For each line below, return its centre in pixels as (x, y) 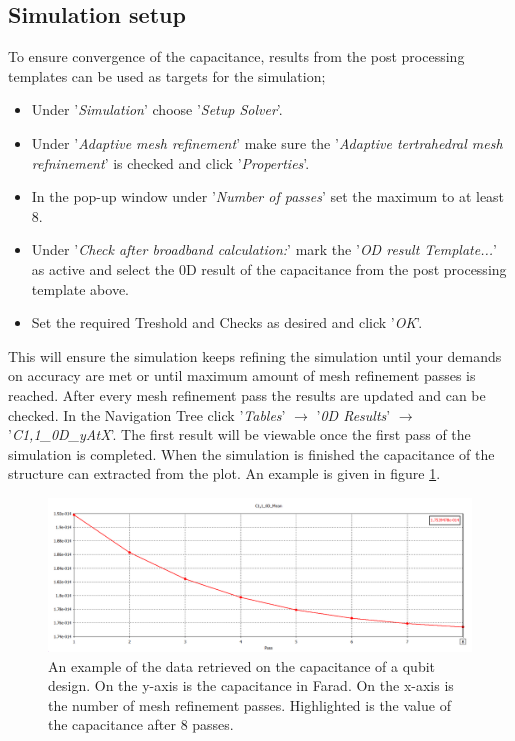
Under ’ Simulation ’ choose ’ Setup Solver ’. (157, 109)
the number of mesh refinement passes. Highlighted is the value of (249, 704)
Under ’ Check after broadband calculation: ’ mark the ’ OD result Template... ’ (264, 249)
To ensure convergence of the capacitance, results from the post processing (236, 56)
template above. (80, 288)
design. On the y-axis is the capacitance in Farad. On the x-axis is (251, 685)
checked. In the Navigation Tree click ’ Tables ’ (147, 414)
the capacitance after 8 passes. (141, 724)
